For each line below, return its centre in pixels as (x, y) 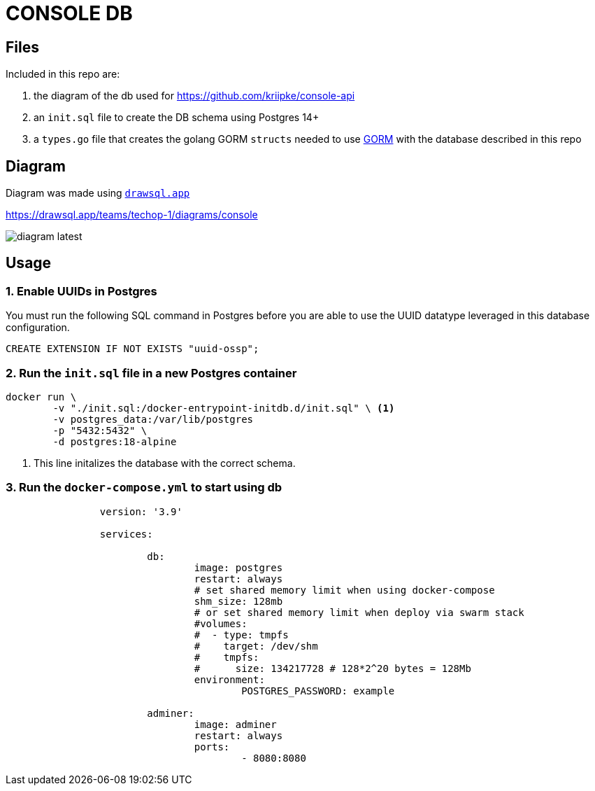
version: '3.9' (141, 511)
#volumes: (221, 623)
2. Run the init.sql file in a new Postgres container (151, 373)
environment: (229, 679)
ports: (212, 747)
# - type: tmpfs (241, 635)
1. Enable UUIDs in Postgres (81, 291)
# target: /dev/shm (256, 646)
